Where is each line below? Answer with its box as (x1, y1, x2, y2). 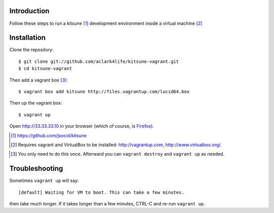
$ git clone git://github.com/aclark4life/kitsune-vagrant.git (18, 58, 179, 64)
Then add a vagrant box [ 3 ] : (9, 77, 68, 83)
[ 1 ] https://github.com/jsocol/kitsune (11, 132, 87, 138)
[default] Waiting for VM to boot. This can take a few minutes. (18, 189, 185, 195)
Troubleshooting (9, 164, 63, 173)
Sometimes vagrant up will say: (9, 177, 79, 184)
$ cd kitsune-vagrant (18, 66, 72, 72)
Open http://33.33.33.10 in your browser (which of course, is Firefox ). (9, 123, 154, 129)
